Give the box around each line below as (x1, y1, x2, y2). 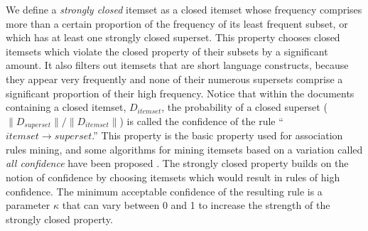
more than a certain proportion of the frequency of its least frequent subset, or (6, 16, 348, 31)
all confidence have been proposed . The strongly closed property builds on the (6, 156, 349, 171)
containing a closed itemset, (6, 100, 126, 114)
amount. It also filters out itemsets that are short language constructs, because (6, 58, 349, 72)
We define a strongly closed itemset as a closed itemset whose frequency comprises (6, 2, 362, 16)
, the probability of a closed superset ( (161, 100, 328, 114)
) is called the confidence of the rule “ (119, 113, 283, 128)
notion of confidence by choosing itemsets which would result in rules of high (6, 169, 340, 184)
